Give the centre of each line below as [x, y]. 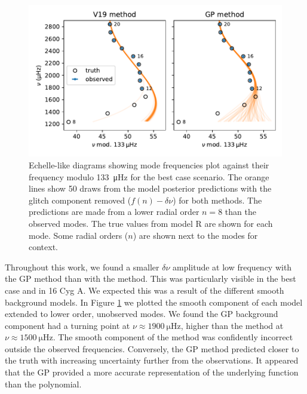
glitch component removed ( [80, 200]
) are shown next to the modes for [195, 235]
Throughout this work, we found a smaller [82, 267]
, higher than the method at [232, 325]
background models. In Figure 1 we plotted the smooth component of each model [154, 302]
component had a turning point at [67, 325]
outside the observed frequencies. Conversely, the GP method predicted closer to [152, 348]
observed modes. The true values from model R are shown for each [151, 223]
